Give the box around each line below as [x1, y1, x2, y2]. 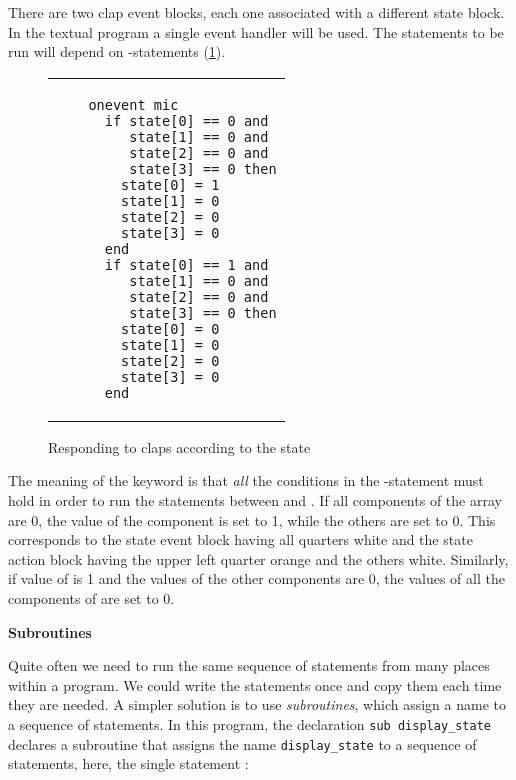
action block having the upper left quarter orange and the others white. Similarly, [8, 548, 509, 569]
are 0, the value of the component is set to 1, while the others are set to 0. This [8, 509, 496, 530]
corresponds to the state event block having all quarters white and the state [8, 529, 473, 550]
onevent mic [88, 96, 179, 113]
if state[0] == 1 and [104, 256, 269, 273]
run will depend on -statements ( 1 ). [8, 41, 226, 62]
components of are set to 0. [8, 587, 175, 608]
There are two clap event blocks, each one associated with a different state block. [8, 2, 505, 22]
